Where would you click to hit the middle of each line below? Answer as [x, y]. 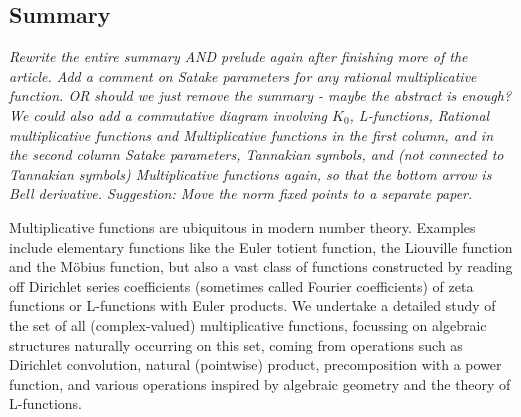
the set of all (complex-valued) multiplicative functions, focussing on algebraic [248, 324]
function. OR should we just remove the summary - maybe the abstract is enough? [260, 95]
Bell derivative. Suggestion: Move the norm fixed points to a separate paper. [241, 193]
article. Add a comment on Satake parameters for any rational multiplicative [243, 75]
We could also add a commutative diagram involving [168, 114]
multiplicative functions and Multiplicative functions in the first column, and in [251, 134]
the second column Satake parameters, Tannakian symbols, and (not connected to [256, 154]
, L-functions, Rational [419, 114]
